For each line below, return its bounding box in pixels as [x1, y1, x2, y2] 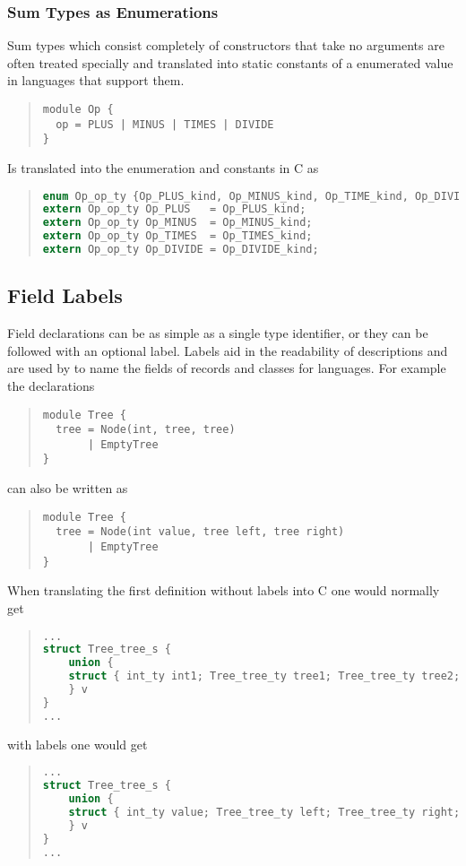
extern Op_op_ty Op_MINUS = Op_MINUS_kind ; [42, 216, 313, 229]
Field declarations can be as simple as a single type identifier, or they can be [7, 324, 428, 342]
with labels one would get [7, 734, 148, 753]
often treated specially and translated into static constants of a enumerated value [7, 53, 453, 72]
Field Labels [7, 281, 123, 309]
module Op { [42, 103, 114, 116]
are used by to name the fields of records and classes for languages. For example [7, 359, 446, 377]
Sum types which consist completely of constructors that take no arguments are [7, 36, 444, 55]
